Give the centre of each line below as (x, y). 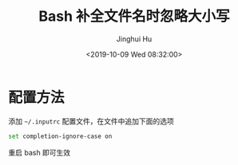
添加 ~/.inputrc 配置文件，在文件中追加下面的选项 (91, 121)
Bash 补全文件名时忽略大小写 (134, 16)
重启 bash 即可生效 (40, 152)
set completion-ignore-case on (60, 136)
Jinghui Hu (134, 39)
